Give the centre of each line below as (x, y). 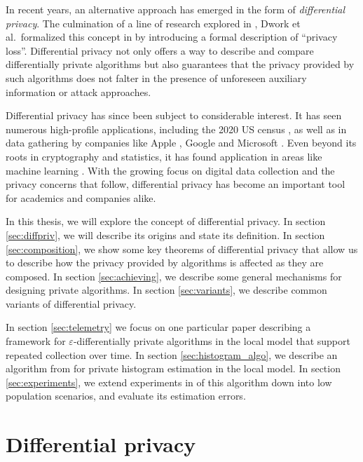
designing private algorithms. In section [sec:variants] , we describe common (166, 290)
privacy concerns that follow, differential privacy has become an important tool (176, 184)
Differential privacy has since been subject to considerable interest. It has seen (174, 115)
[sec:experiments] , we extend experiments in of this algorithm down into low (169, 382)
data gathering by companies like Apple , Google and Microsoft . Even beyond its (181, 143)
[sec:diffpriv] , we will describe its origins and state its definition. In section (165, 235)
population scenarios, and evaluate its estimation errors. (126, 396)
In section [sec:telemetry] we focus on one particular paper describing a (158, 327)
